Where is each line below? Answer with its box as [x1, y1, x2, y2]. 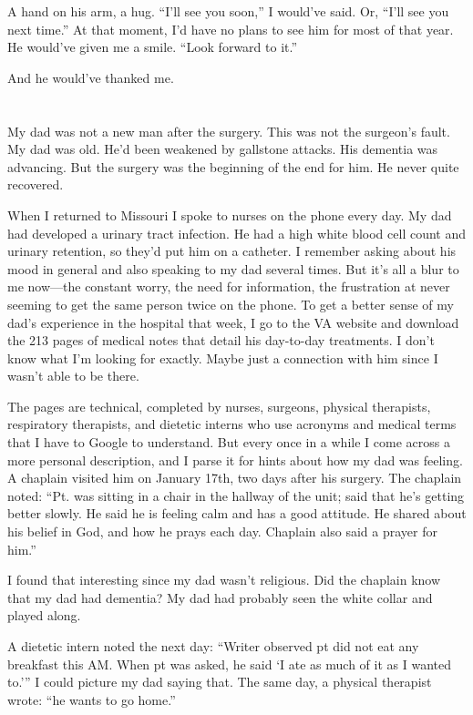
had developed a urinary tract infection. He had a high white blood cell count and [7, 223, 467, 242]
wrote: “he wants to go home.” [7, 689, 176, 709]
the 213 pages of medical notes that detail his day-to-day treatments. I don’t [7, 331, 435, 350]
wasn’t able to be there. [7, 366, 139, 385]
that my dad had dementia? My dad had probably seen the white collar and [7, 587, 433, 607]
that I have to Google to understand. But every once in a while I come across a [7, 433, 450, 452]
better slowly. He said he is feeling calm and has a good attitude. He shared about [7, 504, 467, 523]
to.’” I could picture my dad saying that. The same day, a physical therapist [7, 672, 432, 691]
